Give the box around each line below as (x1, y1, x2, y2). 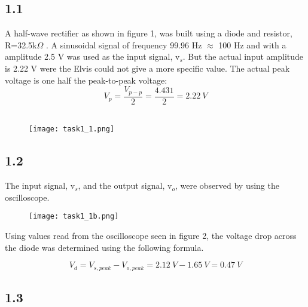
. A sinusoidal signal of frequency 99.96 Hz (45, 38, 202, 51)
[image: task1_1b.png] (29, 212, 119, 221)
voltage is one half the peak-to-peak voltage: (5, 73, 167, 86)
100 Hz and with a (218, 38, 286, 51)
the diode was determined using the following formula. (5, 241, 204, 253)
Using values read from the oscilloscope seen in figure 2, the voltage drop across (5, 229, 297, 241)
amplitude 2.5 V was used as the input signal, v (5, 50, 180, 63)
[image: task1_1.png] (29, 125, 115, 134)
